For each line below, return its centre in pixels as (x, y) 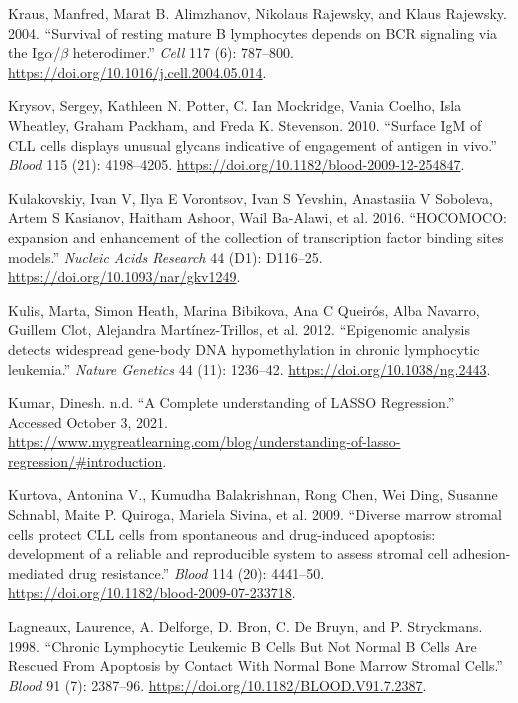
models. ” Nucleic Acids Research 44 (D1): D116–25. (165, 256)
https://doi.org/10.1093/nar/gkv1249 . (124, 276)
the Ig (26, 52)
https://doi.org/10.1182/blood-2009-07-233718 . (152, 592)
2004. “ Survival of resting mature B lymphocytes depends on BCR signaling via (253, 32)
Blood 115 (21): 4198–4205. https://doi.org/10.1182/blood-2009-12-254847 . (236, 164)
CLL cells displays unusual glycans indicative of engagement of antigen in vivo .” (252, 144)
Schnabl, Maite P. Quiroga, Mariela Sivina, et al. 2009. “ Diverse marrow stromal (255, 514)
